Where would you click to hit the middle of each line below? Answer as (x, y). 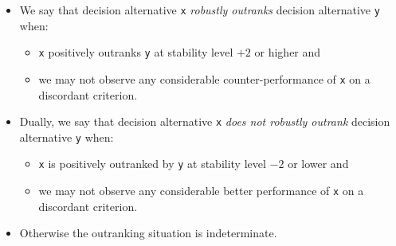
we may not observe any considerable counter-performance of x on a (204, 78)
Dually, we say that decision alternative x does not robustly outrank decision (205, 121)
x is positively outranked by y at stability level (152, 164)
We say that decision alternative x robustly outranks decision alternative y (200, 10)
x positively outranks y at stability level (136, 52)
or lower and (318, 164)
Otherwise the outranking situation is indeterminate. (148, 233)
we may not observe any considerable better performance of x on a (201, 191)
